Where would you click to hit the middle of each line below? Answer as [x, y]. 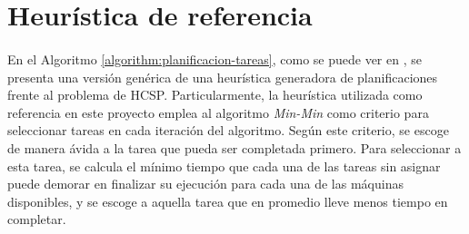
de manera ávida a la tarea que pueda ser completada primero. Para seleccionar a [234, 147]
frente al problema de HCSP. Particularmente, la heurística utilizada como [215, 95]
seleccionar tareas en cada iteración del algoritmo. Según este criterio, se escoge [228, 130]
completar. [37, 219]
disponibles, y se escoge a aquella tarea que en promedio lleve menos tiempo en [228, 201]
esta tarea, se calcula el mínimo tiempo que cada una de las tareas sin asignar [224, 166]
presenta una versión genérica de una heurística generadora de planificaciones [223, 77]
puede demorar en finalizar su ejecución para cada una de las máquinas [205, 184]
